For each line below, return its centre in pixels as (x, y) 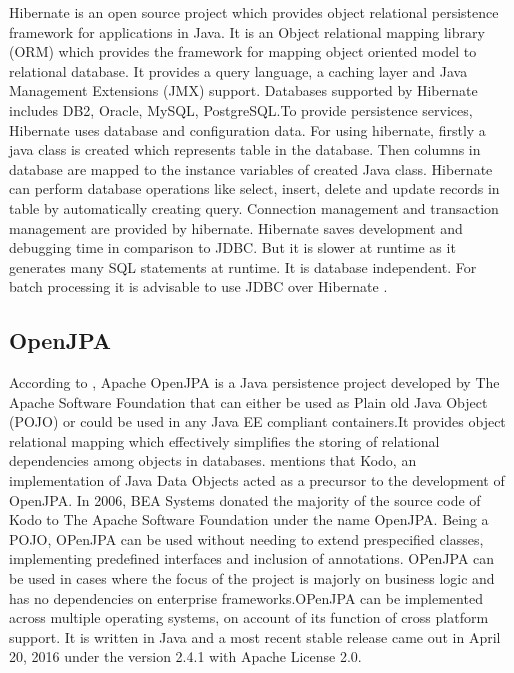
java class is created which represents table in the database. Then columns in (245, 149)
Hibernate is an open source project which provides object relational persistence (254, 12)
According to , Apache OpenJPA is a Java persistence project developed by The (254, 382)
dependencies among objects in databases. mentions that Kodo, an (213, 460)
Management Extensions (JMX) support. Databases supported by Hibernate (243, 90)
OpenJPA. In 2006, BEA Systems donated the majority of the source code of (245, 499)
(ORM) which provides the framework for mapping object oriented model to (243, 51)
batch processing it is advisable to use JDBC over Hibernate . (198, 286)
